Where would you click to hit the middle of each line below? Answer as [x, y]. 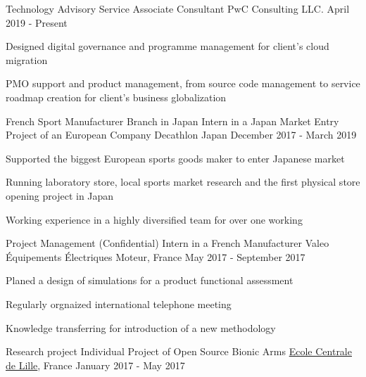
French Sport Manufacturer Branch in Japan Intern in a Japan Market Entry [172, 121]
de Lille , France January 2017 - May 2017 [95, 365]
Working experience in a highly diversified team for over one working [154, 219]
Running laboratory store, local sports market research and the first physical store [183, 182]
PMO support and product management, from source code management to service [183, 83]
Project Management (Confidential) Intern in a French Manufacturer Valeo [168, 243]
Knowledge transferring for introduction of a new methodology [141, 327]
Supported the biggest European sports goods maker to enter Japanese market [175, 158]
